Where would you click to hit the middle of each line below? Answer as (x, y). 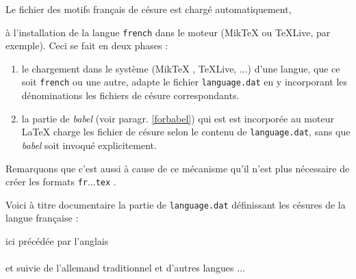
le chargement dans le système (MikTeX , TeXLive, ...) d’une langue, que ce (181, 68)
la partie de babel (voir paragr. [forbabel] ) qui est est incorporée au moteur (178, 118)
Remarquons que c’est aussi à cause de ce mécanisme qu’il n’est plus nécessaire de (178, 168)
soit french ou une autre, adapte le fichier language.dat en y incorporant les (185, 82)
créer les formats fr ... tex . (61, 182)
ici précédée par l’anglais (57, 241)
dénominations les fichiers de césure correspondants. (130, 95)
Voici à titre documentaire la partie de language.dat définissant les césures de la (176, 204)
